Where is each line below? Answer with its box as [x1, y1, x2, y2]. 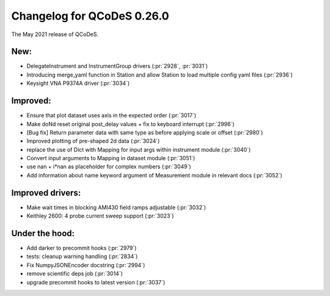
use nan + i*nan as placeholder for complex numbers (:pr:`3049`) [26, 163, 192, 171]
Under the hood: [11, 228, 75, 239]
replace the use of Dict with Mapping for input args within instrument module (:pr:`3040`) [26, 146, 251, 153]
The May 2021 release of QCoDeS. [11, 31, 99, 38]
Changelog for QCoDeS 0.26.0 [11, 9, 169, 23]
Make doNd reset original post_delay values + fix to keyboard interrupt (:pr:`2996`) [26, 120, 235, 128]
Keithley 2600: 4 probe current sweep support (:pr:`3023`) [26, 212, 174, 220]
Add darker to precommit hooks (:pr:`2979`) [26, 245, 137, 252]
